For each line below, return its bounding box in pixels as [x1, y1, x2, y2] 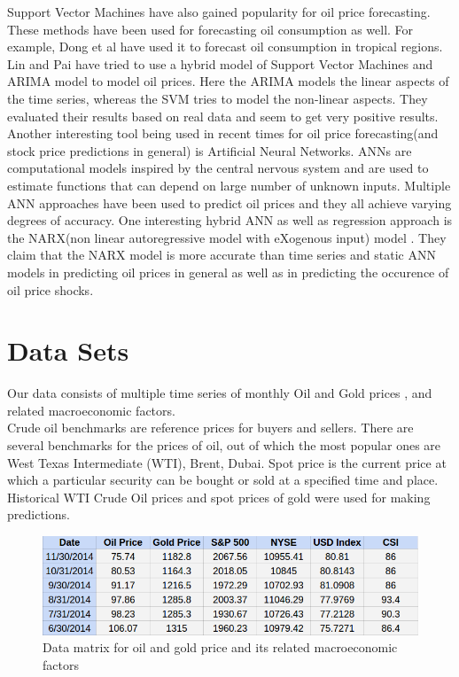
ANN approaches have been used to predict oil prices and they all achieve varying [7, 193, 452, 212]
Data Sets [7, 332, 129, 369]
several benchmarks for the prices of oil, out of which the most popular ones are [7, 436, 441, 454]
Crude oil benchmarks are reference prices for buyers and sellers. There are [7, 418, 414, 437]
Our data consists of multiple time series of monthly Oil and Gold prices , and [7, 384, 432, 402]
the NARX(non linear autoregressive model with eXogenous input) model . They [7, 228, 447, 246]
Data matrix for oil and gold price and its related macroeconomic [43, 638, 398, 657]
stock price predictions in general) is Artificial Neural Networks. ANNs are [7, 141, 412, 160]
